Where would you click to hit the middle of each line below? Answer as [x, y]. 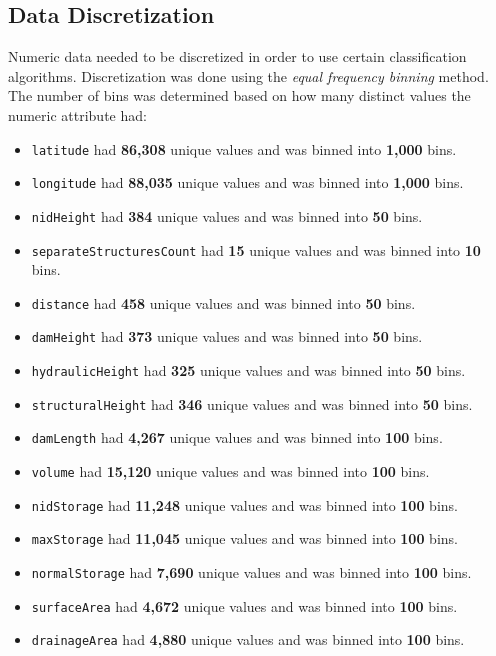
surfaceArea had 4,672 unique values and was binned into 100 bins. [244, 605]
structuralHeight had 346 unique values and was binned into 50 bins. [252, 403]
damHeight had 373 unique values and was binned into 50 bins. [227, 336]
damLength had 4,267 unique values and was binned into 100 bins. [237, 437]
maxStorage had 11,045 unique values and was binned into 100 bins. [244, 538]
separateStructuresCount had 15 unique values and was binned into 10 [256, 249]
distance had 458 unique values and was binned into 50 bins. [223, 302]
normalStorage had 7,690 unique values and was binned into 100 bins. [251, 572]
